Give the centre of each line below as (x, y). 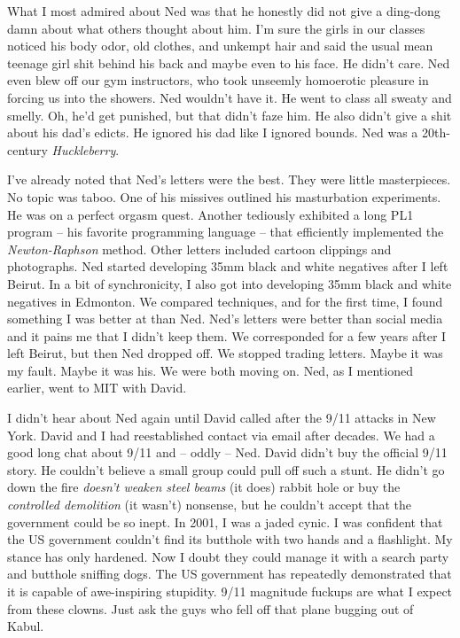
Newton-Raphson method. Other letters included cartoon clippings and (199, 249)
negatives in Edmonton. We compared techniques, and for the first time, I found (225, 301)
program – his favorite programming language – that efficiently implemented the (226, 232)
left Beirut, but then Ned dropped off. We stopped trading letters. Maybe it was (225, 353)
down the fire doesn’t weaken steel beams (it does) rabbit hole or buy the (204, 487)
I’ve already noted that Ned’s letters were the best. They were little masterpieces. (229, 179)
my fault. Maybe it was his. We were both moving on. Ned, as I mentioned (210, 370)
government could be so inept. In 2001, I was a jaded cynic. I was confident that (225, 521)
